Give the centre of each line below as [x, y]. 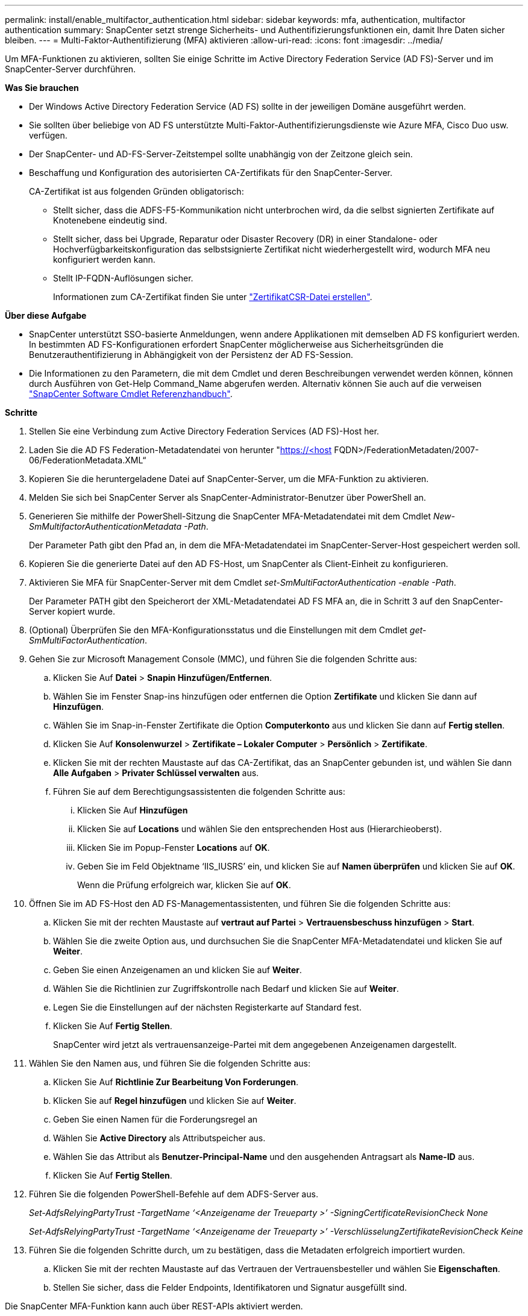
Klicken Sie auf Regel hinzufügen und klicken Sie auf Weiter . [175, 1101]
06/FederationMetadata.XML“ [88, 460]
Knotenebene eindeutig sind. [110, 220]
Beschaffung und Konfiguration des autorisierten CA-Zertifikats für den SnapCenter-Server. [211, 173]
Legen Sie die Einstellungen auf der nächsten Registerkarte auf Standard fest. [207, 1007]
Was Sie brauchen [42, 88]
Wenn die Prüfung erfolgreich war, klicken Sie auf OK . [184, 885]
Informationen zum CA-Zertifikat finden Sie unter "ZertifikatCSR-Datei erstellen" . [213, 297]
